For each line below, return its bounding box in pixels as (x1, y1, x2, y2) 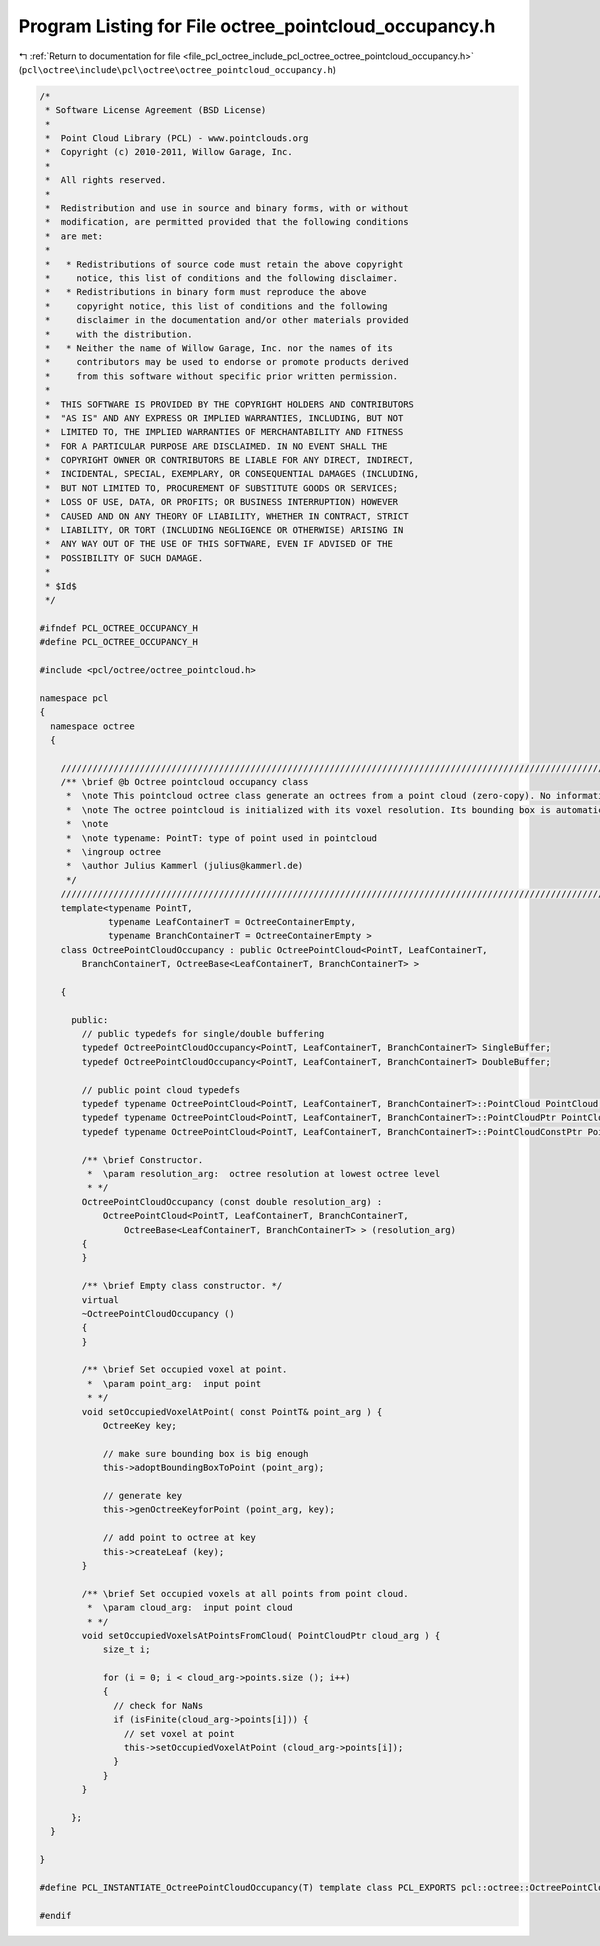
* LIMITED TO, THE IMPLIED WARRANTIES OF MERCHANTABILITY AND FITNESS (45, 426, 404, 438)
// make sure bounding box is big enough (102, 1448, 309, 1459)
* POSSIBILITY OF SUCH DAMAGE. (45, 552, 204, 564)
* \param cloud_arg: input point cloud (86, 1602, 294, 1614)
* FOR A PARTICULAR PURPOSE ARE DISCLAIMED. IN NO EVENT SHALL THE (45, 440, 388, 452)
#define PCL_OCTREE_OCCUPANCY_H (39, 636, 199, 648)
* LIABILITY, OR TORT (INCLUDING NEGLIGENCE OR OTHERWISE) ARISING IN (45, 525, 404, 536)
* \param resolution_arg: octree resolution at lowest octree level (86, 1168, 441, 1179)
